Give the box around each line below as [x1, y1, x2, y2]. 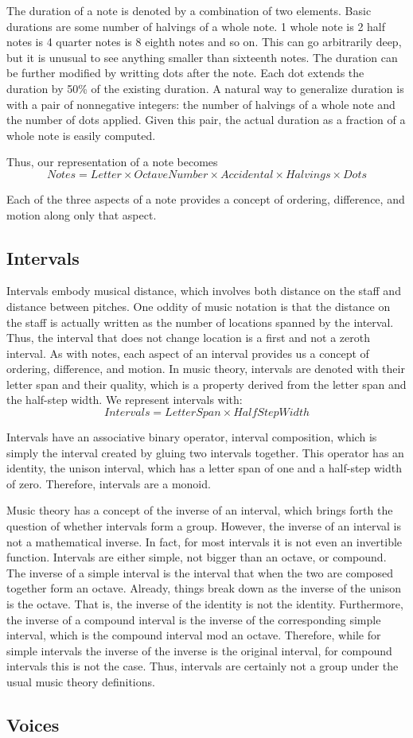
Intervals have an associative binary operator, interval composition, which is [6, 429, 377, 445]
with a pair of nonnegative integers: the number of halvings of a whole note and [6, 95, 395, 112]
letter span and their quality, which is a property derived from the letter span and [6, 375, 407, 392]
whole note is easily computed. [6, 126, 156, 143]
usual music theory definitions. [6, 673, 155, 689]
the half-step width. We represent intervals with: [6, 391, 243, 408]
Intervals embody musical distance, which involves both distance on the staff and [6, 282, 401, 299]
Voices [6, 712, 60, 736]
